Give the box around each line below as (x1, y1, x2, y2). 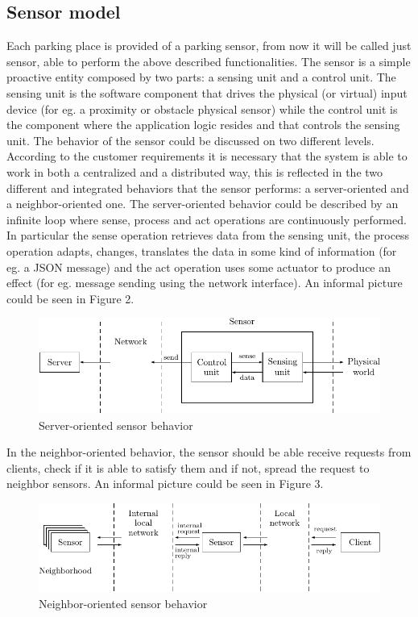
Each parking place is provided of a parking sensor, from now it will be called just (6, 37, 412, 54)
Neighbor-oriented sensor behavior (39, 594, 208, 611)
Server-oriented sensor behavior (39, 416, 193, 433)
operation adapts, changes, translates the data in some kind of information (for (6, 242, 397, 259)
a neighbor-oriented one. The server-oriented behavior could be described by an (6, 195, 399, 212)
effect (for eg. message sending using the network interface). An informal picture (6, 274, 403, 291)
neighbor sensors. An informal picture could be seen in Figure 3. (6, 475, 324, 492)
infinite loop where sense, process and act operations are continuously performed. (6, 211, 407, 227)
